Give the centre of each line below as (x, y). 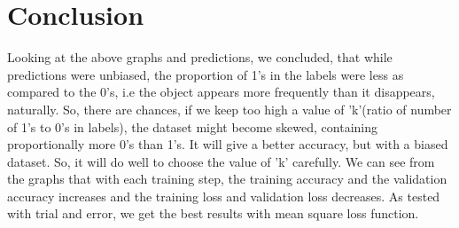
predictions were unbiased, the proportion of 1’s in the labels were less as (206, 74)
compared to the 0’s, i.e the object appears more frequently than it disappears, (221, 92)
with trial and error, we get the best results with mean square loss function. (213, 213)
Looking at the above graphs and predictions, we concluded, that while (200, 57)
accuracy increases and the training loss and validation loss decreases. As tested (224, 196)
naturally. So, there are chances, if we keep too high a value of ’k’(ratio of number (229, 109)
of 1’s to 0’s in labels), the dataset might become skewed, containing (193, 126)
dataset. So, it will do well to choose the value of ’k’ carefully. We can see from (221, 161)
